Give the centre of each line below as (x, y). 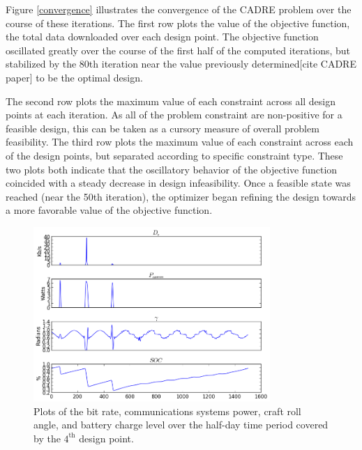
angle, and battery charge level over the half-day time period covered (181, 425)
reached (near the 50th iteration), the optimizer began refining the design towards (181, 196)
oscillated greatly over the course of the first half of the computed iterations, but (178, 50)
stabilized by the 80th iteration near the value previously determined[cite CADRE (181, 64)
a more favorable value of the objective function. (109, 210)
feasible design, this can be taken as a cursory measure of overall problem (163, 128)
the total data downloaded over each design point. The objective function (162, 37)
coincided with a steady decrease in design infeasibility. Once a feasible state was (178, 183)
